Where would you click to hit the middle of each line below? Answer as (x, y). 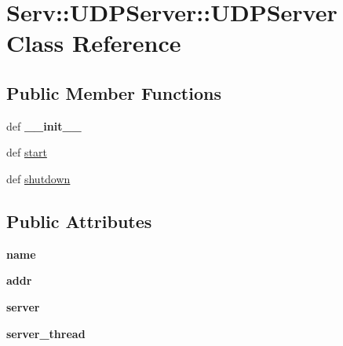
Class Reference (94, 43)
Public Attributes (79, 221)
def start (27, 152)
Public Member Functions (114, 92)
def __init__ (44, 125)
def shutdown (38, 178)
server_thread (46, 333)
